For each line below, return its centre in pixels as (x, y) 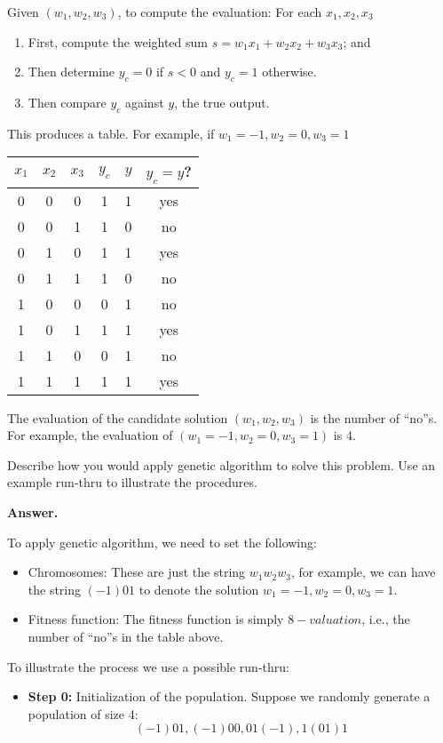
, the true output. (222, 102)
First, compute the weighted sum (118, 41)
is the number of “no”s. (374, 417)
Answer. (33, 511)
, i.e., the (386, 619)
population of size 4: (83, 713)
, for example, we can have (363, 572)
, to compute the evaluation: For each (220, 12)
